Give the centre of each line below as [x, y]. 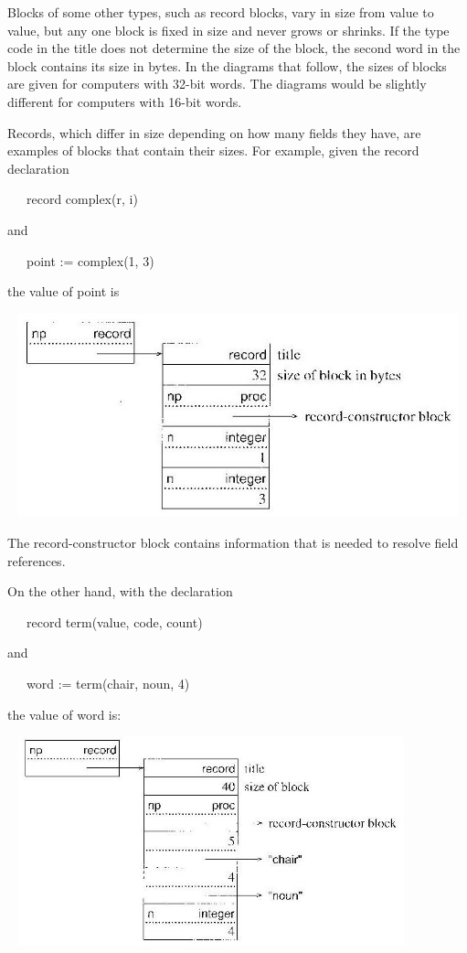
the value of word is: [64, 714]
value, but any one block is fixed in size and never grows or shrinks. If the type [228, 30]
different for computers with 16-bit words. [125, 101]
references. [37, 560]
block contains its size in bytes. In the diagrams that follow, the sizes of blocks [227, 65]
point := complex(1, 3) [90, 260]
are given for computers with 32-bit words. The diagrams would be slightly [217, 84]
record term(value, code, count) [114, 621]
